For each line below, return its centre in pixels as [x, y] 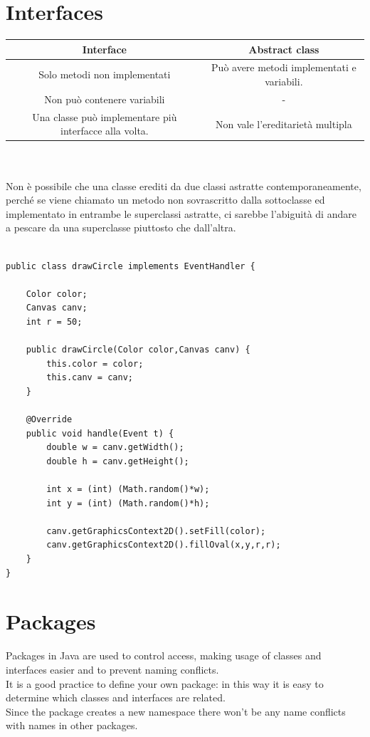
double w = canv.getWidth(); [115, 448]
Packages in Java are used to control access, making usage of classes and [164, 655]
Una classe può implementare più [105, 116]
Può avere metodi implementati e [284, 67]
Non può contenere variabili [105, 99]
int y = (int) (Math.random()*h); [128, 503]
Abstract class [284, 49]
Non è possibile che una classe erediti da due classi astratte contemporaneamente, [184, 185]
